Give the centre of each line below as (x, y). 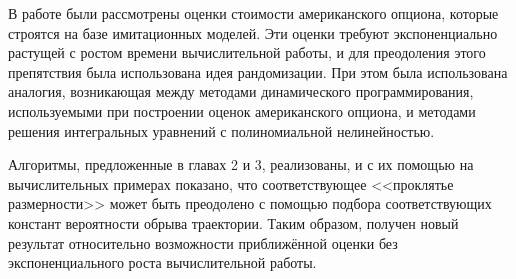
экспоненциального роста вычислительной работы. (162, 262)
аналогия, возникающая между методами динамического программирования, (241, 91)
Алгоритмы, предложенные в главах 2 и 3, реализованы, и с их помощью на (241, 164)
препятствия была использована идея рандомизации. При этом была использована (258, 71)
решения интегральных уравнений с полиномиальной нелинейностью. (221, 130)
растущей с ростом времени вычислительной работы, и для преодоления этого (247, 52)
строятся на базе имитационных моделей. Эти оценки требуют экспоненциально (253, 32)
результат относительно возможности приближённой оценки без (203, 242)
